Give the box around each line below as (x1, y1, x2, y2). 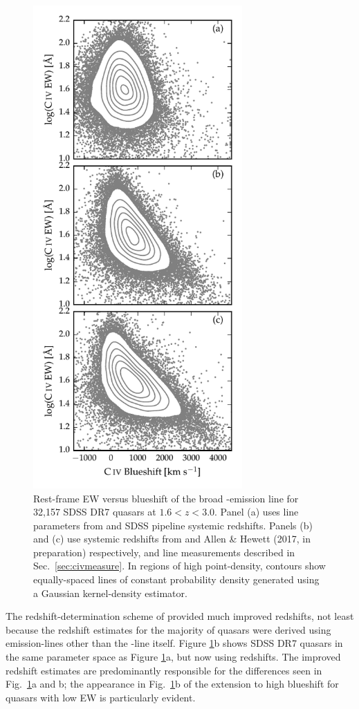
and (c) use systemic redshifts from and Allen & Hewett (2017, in (33, 531, 311, 546)
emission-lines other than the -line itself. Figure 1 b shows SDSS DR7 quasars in (6, 636, 343, 650)
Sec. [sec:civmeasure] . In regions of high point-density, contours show (33, 558, 326, 573)
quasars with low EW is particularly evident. (6, 690, 196, 704)
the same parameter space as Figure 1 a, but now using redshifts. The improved (6, 650, 341, 664)
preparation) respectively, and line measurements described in (33, 545, 295, 559)
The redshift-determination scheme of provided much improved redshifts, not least (6, 609, 354, 623)
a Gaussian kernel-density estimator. (33, 585, 187, 600)
